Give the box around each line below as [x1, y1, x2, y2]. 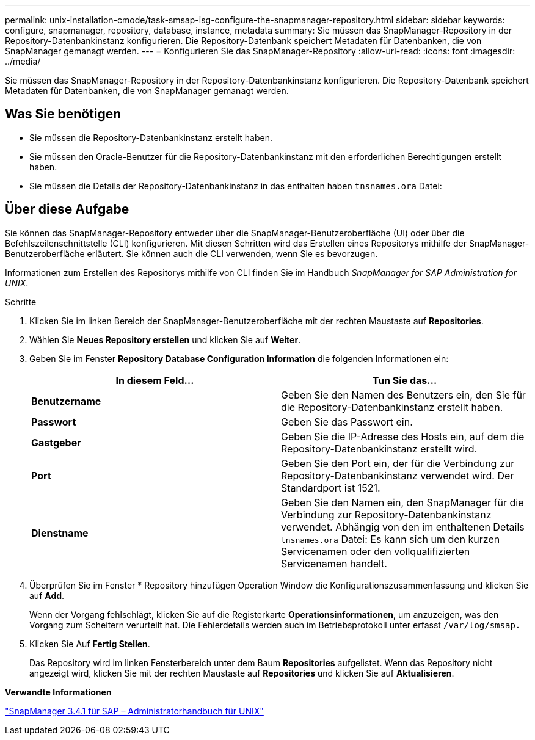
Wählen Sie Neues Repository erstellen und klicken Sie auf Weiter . [29, 334, 301, 345]
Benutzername [31, 394, 101, 407]
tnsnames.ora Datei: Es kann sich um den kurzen [281, 532, 500, 545]
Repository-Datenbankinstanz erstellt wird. [281, 442, 478, 455]
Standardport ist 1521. [281, 481, 380, 494]
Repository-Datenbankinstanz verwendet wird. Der [281, 469, 514, 482]
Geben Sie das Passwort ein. [281, 415, 413, 428]
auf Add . [29, 590, 65, 601]
